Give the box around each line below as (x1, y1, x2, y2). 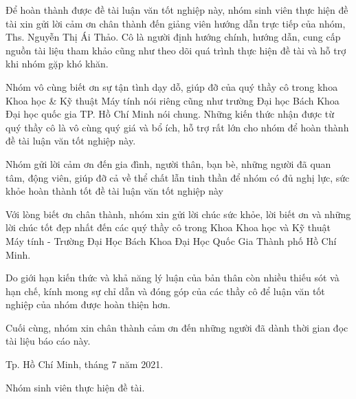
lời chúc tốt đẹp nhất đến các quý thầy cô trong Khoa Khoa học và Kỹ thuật (5, 220, 331, 235)
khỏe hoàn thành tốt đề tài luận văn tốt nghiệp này (5, 184, 223, 198)
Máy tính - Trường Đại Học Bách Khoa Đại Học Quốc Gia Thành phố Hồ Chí (5, 233, 337, 248)
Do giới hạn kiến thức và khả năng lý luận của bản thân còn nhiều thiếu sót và (5, 270, 340, 285)
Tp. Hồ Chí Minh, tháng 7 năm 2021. (5, 357, 164, 371)
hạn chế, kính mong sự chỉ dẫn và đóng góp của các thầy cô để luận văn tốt (5, 283, 325, 298)
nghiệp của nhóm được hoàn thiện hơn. (5, 297, 170, 312)
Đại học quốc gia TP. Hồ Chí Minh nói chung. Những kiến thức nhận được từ (5, 107, 335, 121)
